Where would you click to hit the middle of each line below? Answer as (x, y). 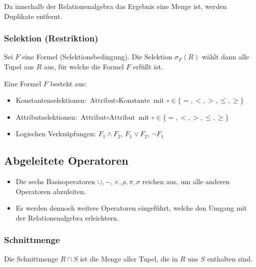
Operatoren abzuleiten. (51, 191)
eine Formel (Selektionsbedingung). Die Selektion (97, 57)
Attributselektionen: (46, 117)
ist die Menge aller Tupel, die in (129, 258)
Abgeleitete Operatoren (66, 160)
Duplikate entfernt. (33, 16)
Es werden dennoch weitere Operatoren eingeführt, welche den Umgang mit (131, 208)
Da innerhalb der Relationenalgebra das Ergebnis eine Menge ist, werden (116, 6)
